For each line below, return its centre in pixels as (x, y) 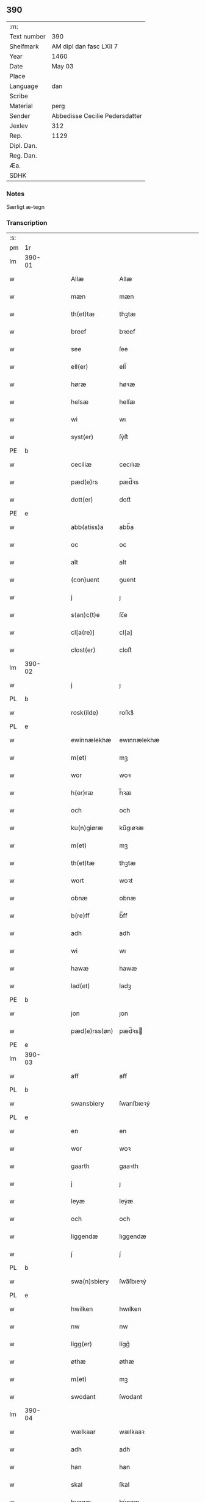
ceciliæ (81, 465)
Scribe (19, 96)
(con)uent (85, 580)
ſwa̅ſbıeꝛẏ (133, 1281)
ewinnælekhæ (91, 740)
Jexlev (19, 126)
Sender (20, 115)
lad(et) (81, 986)
